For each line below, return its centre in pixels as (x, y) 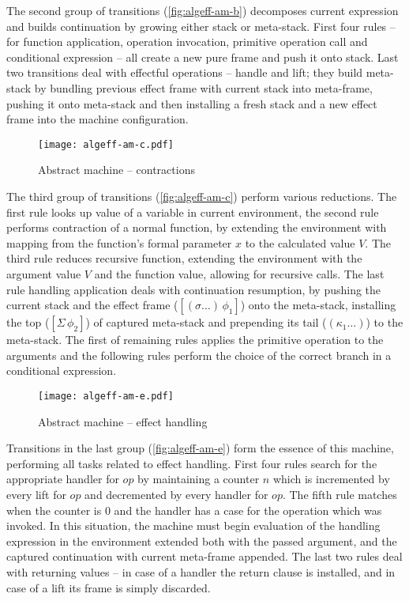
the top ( (28, 322)
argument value (44, 273)
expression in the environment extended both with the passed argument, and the (202, 541)
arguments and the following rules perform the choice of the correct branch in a (199, 355)
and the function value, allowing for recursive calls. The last (239, 273)
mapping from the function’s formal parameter (119, 242)
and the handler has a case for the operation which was (248, 510)
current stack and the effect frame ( (92, 305)
